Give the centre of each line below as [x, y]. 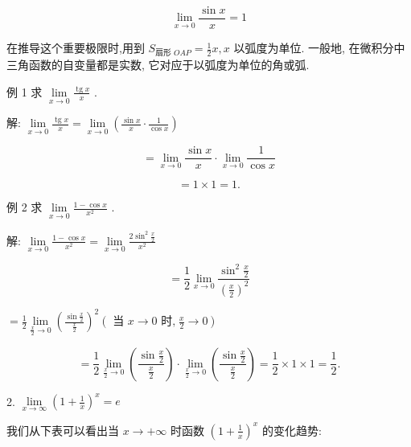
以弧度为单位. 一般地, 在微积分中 [319, 48]
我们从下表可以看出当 [63, 430]
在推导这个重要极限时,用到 [76, 48]
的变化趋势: [292, 430]
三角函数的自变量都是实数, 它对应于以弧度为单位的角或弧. [158, 65]
